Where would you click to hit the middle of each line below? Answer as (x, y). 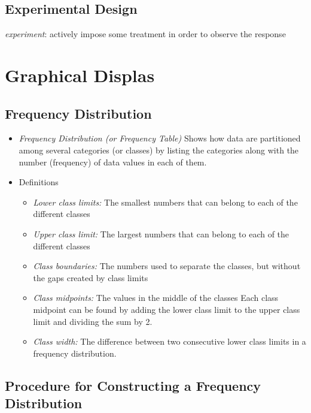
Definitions (39, 182)
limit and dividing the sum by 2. (93, 321)
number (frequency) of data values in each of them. (113, 162)
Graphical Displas (80, 75)
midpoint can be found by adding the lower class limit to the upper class (167, 309)
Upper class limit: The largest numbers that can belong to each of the (161, 233)
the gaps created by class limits (91, 277)
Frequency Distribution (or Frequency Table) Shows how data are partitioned (160, 138)
